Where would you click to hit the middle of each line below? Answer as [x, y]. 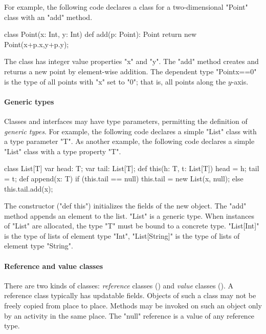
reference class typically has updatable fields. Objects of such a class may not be [130, 295]
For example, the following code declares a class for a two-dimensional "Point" [126, 7]
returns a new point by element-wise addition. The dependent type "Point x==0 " [130, 71]
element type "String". [39, 246]
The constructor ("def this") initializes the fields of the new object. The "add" [125, 206]
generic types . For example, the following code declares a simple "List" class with [130, 131]
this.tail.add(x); [29, 188]
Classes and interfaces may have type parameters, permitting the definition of [126, 121]
